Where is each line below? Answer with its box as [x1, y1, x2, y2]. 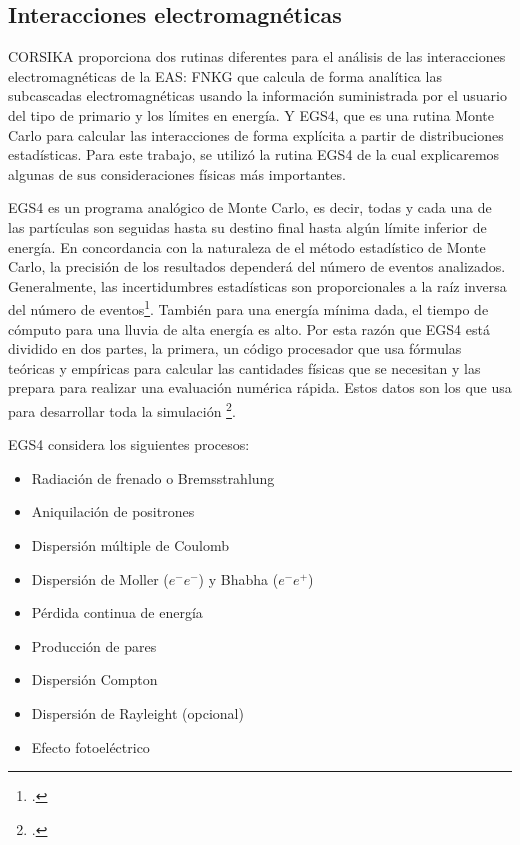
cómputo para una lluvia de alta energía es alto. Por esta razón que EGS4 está [8, 318, 490, 339]
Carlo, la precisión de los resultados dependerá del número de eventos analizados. [8, 256, 506, 277]
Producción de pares [31, 635, 157, 656]
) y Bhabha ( [198, 568, 279, 589]
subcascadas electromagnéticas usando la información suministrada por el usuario [8, 85, 507, 106]
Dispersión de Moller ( [31, 568, 169, 589]
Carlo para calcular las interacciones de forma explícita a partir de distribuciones [8, 124, 504, 145]
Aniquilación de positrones [31, 501, 195, 522]
